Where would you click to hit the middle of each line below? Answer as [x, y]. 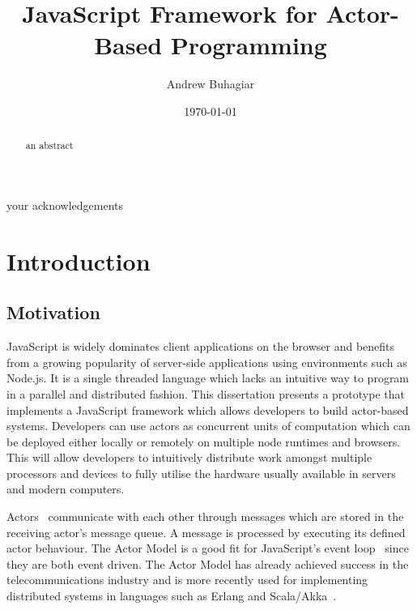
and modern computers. [66, 489]
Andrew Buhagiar [211, 84]
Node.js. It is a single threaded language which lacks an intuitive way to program [208, 378]
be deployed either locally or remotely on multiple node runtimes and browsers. [204, 441]
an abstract [49, 145]
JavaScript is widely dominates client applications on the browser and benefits [201, 346]
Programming [249, 45]
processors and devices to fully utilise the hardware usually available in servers [201, 473]
